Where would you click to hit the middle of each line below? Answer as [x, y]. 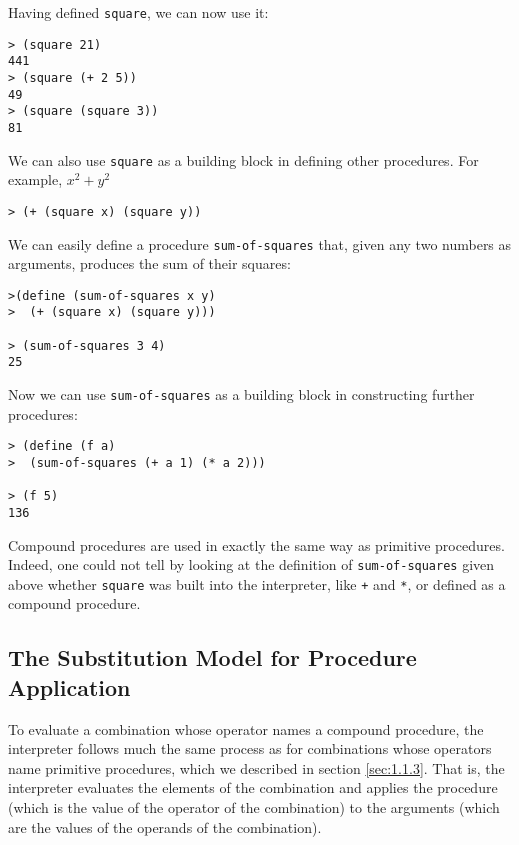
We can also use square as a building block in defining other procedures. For [243, 159]
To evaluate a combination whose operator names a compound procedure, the [246, 728]
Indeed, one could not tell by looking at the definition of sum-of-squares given [251, 564]
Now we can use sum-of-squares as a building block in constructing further [241, 394]
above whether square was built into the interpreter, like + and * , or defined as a [257, 583]
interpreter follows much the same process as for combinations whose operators [250, 748]
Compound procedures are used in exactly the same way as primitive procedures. [256, 544]
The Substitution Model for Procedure [212, 657]
